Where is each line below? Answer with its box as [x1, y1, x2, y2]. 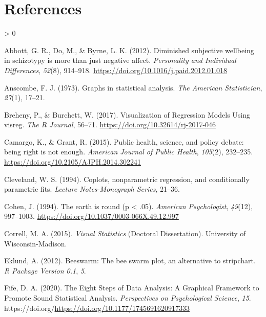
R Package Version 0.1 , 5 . [4, 265, 86, 276]
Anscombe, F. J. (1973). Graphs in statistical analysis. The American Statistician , [4, 82, 262, 93]
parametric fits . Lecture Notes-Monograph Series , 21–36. [4, 184, 180, 194]
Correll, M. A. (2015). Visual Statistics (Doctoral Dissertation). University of [4, 228, 246, 239]
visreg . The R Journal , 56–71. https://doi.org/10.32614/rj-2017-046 [4, 119, 216, 130]
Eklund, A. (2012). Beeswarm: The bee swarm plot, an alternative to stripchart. [4, 255, 256, 266]
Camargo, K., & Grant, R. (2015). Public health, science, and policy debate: [4, 136, 244, 147]
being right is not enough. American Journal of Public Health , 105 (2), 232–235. [4, 146, 253, 157]
